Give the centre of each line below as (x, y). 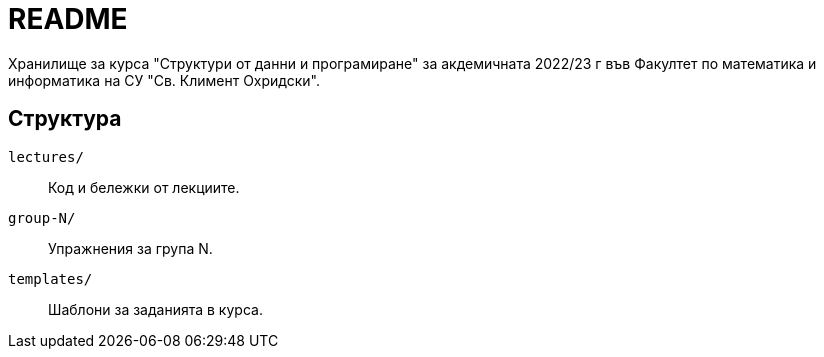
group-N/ (42, 217)
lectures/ (46, 156)
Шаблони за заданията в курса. (155, 309)
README (68, 19)
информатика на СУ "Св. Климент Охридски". (164, 80)
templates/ (50, 278)
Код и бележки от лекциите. (144, 187)
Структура (65, 119)
